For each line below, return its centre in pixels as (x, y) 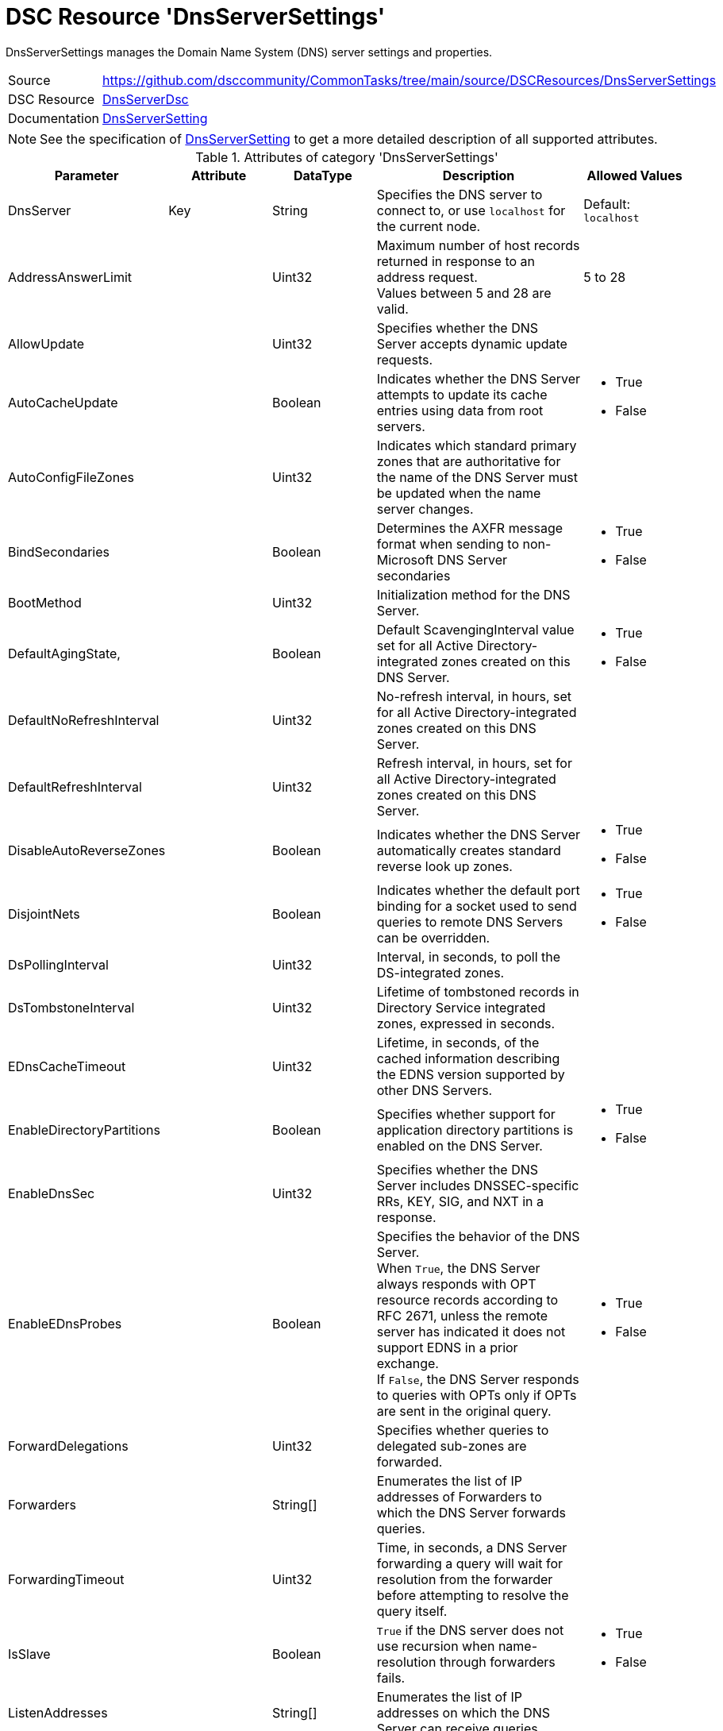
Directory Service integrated (461, 1007)
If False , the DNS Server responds (478, 1379)
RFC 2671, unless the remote (462, 1315)
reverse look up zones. (444, 866)
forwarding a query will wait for (470, 1563)
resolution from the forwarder (465, 1579)
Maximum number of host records (478, 245)
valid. (392, 308)
